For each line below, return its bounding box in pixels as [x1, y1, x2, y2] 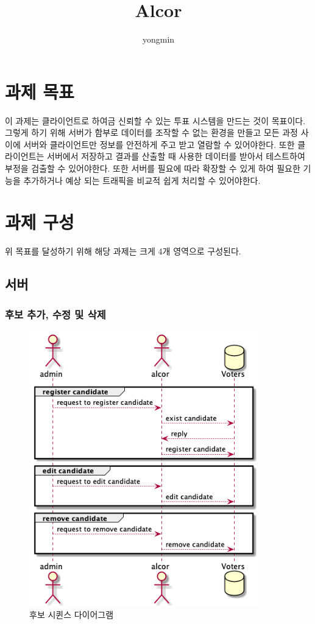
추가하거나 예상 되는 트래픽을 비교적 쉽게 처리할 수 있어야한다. [23, 174, 261, 186]
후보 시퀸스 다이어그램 [29, 608, 114, 620]
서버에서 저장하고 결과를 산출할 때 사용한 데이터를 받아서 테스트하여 [47, 150, 305, 163]
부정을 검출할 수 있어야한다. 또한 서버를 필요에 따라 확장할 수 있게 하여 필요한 [5, 162, 300, 175]
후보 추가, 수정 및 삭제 [5, 306, 106, 321]
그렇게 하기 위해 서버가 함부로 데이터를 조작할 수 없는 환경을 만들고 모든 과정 [5, 126, 298, 139]
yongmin [142, 33, 175, 46]
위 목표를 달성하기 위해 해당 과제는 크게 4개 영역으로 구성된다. [5, 245, 241, 258]
